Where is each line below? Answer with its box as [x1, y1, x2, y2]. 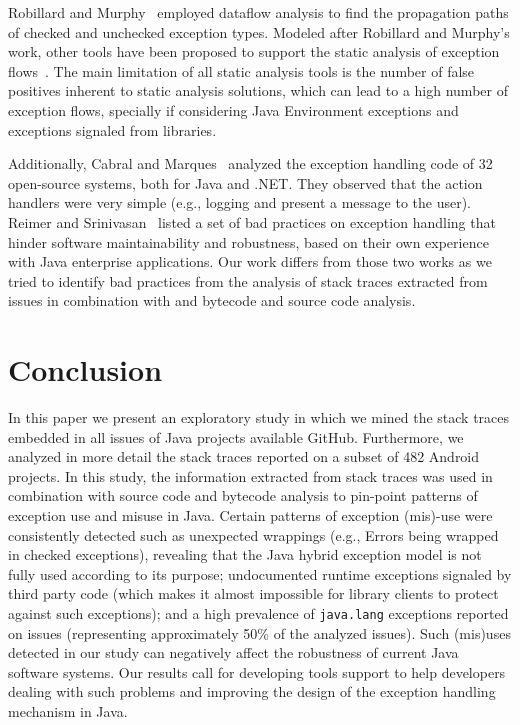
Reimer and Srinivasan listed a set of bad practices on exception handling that [8, 211, 496, 232]
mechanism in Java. [8, 701, 128, 721]
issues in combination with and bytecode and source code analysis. [8, 290, 416, 311]
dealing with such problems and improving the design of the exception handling [8, 681, 496, 702]
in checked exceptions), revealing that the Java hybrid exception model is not [8, 544, 482, 565]
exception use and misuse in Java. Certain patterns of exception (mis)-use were [8, 505, 493, 525]
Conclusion [8, 349, 163, 390]
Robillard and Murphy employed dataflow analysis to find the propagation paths [8, 2, 509, 22]
